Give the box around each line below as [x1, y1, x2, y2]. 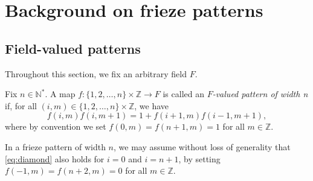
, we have [134, 99, 169, 112]
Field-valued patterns [5, 39, 141, 57]
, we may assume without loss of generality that [114, 140, 291, 153]
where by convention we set [5, 120, 106, 133]
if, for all [5, 99, 37, 112]
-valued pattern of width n [212, 87, 308, 100]
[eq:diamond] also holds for [5, 152, 105, 165]
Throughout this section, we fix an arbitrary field [5, 67, 187, 80]
